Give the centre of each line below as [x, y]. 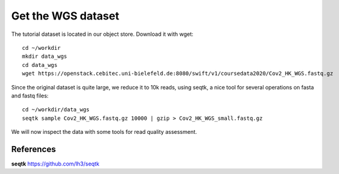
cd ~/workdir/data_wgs [56, 110]
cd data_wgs [40, 65]
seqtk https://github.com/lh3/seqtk [55, 164]
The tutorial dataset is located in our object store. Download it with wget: [103, 34]
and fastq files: [30, 96]
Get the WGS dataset [65, 16]
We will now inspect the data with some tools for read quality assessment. [104, 132]
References [33, 149]
